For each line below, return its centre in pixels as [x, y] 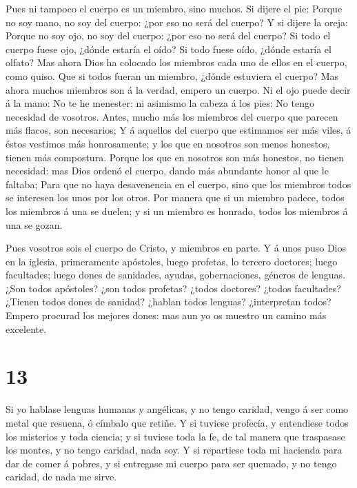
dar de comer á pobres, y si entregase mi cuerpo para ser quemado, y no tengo [171, 463]
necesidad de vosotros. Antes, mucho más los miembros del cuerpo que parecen [172, 116]
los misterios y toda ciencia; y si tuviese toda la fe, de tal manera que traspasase [175, 436]
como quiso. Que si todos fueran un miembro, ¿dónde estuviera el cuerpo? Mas [172, 75]
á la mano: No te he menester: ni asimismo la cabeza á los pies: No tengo [160, 103]
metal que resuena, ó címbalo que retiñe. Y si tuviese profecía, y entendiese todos [177, 422]
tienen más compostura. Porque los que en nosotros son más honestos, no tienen [175, 157]
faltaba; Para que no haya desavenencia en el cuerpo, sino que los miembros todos [178, 184]
